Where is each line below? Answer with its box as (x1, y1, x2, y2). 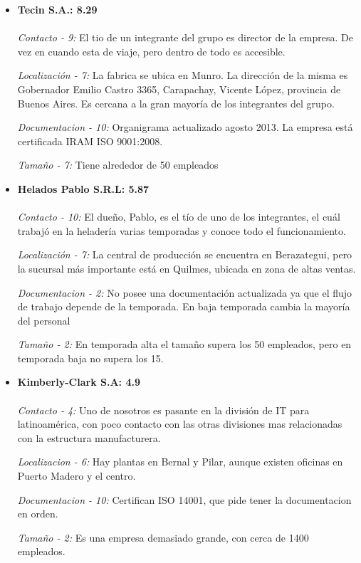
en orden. (17, 506, 58, 521)
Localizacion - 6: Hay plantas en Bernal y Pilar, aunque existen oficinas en (17, 454, 343, 469)
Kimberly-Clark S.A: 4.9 (17, 374, 140, 389)
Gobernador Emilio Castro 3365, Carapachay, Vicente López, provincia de (17, 81, 341, 96)
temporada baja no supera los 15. (17, 350, 164, 365)
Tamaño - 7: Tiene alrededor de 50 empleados (17, 157, 219, 172)
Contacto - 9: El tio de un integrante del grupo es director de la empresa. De (17, 30, 353, 45)
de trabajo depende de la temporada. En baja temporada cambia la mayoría (17, 299, 350, 314)
